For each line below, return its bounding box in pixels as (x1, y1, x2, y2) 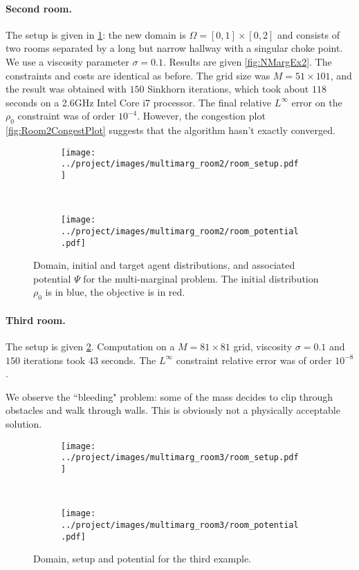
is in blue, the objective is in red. (45, 285, 185, 299)
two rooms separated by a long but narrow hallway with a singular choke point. (6, 41, 343, 55)
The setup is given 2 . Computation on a (6, 339, 175, 354)
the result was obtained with (6, 82, 127, 96)
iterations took (23, 352, 86, 367)
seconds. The (101, 352, 156, 367)
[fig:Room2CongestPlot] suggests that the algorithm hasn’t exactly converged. (6, 123, 335, 137)
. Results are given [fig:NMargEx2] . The (163, 54, 332, 68)
